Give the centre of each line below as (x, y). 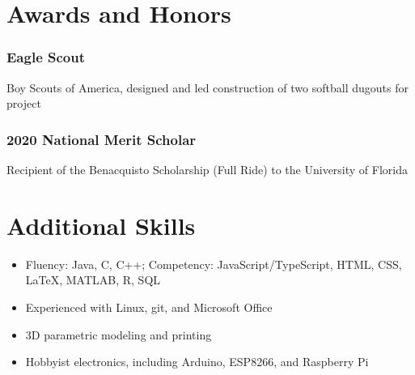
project (24, 103)
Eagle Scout (46, 57)
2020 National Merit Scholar (102, 139)
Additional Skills (101, 225)
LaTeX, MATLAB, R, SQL (93, 280)
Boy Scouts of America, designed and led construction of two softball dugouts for (207, 87)
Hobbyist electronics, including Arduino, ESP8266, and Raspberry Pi (197, 362)
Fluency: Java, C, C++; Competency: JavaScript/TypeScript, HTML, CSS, (214, 264)
